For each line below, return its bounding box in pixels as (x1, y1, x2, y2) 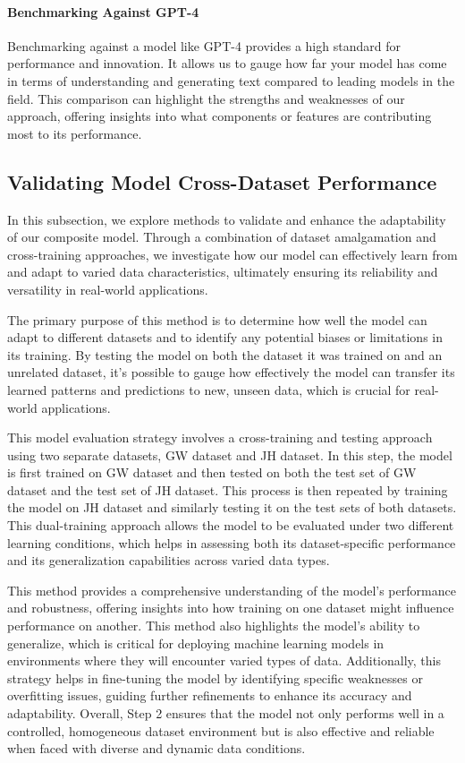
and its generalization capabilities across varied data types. (7, 551, 330, 570)
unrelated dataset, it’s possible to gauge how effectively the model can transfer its (7, 363, 455, 381)
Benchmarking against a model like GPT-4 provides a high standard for (7, 36, 401, 55)
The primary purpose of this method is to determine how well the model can (7, 310, 427, 329)
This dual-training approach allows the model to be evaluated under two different (7, 516, 454, 535)
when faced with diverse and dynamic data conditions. (7, 739, 306, 758)
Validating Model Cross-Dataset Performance (7, 167, 437, 195)
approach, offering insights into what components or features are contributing (7, 107, 432, 125)
